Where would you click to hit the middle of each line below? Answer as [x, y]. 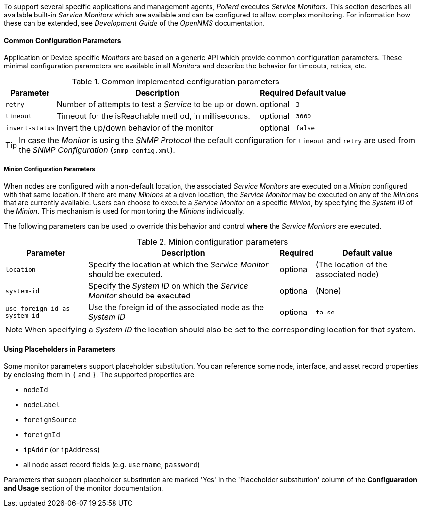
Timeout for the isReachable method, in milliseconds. [153, 116]
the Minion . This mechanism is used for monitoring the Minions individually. [124, 211]
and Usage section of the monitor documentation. [84, 488]
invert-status [30, 128]
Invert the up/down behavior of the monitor [135, 128]
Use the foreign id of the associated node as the [176, 307]
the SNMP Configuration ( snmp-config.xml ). [97, 150]
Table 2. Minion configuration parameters [212, 242]
